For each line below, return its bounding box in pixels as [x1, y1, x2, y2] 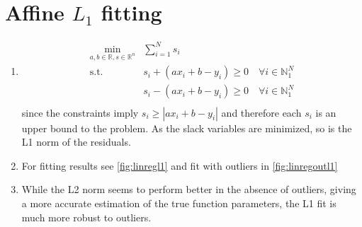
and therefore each [221, 105, 302, 120]
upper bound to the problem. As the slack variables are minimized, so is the [21, 120, 352, 135]
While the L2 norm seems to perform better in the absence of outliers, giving [21, 182, 356, 197]
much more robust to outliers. [21, 209, 152, 224]
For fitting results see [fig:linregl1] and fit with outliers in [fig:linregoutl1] [21, 158, 338, 173]
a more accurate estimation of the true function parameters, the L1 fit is [21, 195, 336, 210]
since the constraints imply [21, 105, 139, 120]
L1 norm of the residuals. [21, 134, 131, 149]
